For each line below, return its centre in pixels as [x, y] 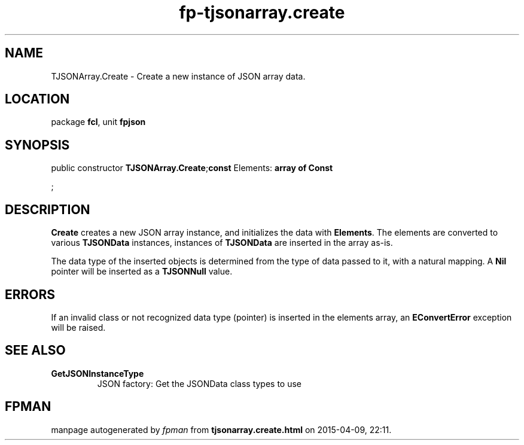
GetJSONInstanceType [98, 373]
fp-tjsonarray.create [262, 13]
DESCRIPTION [48, 209]
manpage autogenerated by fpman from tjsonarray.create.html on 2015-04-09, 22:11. [221, 429]
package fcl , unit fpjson [98, 122]
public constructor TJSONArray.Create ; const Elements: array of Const [192, 168]
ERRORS [30, 294]
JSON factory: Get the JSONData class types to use [199, 383]
